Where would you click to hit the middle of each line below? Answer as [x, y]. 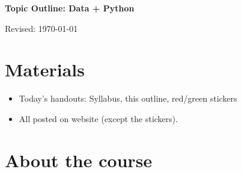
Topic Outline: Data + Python [70, 8]
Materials [45, 69]
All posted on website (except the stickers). [98, 118]
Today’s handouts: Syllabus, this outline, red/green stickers [128, 98]
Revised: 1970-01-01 [41, 28]
